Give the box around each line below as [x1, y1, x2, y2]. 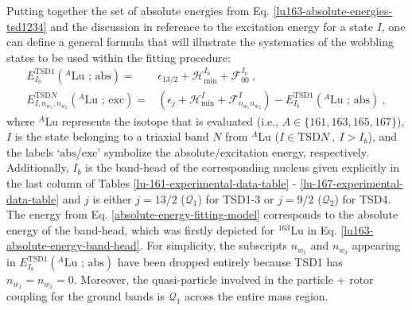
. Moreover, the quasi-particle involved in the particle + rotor [73, 271, 374, 288]
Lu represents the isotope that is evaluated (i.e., [45, 112, 279, 129]
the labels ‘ [6, 143, 60, 160]
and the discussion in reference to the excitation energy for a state [50, 17, 373, 34]
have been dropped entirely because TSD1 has [117, 254, 343, 270]
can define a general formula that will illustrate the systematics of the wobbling [6, 33, 394, 50]
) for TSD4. [334, 190, 391, 207]
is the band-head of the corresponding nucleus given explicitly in [85, 159, 400, 176]
